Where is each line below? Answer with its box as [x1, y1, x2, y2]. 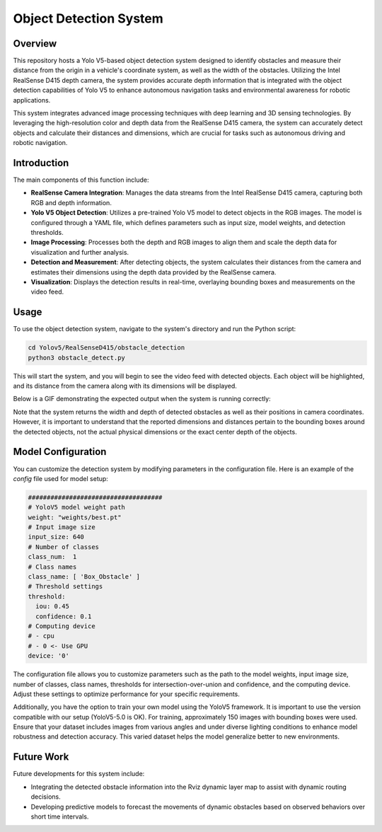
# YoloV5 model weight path [28, 503, 125, 512]
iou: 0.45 [35, 602, 70, 611]
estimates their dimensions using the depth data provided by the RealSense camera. [30, 267, 277, 276]
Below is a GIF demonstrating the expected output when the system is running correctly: [13, 395, 272, 403]
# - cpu [28, 632, 54, 640]
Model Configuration [13, 446, 107, 458]
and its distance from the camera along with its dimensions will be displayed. [13, 382, 237, 391]
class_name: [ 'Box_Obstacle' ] [28, 573, 141, 581]
